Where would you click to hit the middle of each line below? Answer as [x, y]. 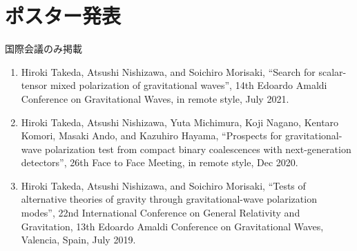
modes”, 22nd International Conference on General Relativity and [161, 213]
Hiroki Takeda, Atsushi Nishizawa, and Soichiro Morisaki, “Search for [168, 71]
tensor [34, 85]
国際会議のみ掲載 [44, 49]
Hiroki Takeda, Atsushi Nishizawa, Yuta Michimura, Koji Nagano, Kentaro [180, 122]
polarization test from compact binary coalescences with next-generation [198, 149]
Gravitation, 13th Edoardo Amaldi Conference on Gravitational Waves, [172, 226]
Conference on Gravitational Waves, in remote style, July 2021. [155, 98]
